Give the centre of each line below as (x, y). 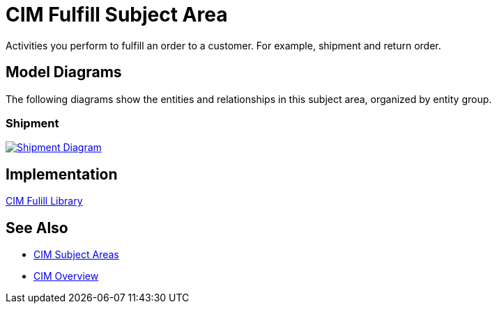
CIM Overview (66, 276)
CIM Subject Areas (76, 255)
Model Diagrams (64, 72)
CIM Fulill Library (44, 201)
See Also (37, 228)
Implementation (62, 174)
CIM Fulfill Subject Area (117, 15)
